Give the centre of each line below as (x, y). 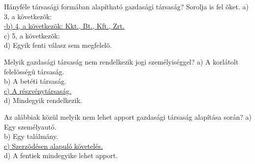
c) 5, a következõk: (32, 35)
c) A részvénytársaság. (38, 90)
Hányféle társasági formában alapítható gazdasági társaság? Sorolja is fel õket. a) (126, 6)
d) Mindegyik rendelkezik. (43, 100)
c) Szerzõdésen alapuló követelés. (53, 146)
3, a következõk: (28, 16)
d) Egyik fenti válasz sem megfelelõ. (58, 45)
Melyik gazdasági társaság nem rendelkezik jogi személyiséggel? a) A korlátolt (121, 61)
